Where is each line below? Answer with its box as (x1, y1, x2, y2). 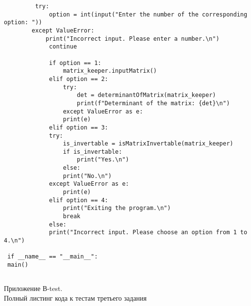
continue (49, 43, 77, 50)
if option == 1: (49, 59, 101, 66)
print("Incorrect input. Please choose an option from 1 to (49, 229, 248, 236)
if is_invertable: (63, 148, 122, 155)
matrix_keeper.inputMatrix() (63, 67, 157, 75)
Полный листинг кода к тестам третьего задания (4, 292, 147, 303)
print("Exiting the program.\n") (63, 205, 171, 212)
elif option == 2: (49, 75, 108, 82)
